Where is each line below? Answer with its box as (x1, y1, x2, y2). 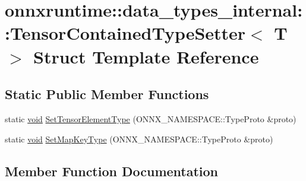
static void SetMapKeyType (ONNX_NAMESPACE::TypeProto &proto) (5, 132, 273, 145)
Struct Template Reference (33, 44, 259, 68)
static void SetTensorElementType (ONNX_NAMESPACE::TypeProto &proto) (5, 112, 296, 125)
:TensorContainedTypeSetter (5, 21, 246, 45)
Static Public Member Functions (5, 85, 209, 103)
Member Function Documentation (5, 161, 219, 180)
